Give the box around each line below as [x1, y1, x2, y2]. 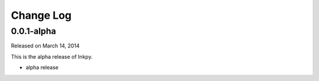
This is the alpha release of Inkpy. [11, 53, 93, 60]
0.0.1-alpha [11, 26, 56, 36]
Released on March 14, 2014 [11, 42, 80, 49]
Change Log [11, 9, 72, 22]
